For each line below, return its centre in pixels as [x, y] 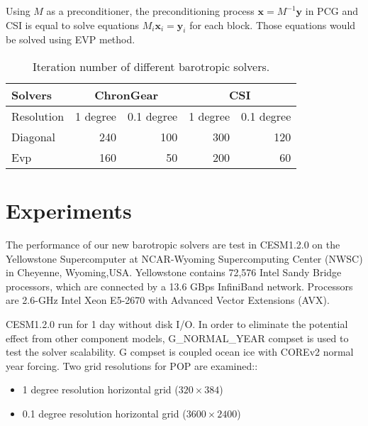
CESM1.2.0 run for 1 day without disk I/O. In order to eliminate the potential [177, 324]
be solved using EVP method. [71, 39]
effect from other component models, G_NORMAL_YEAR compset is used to [177, 338]
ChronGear [127, 94]
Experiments [69, 211]
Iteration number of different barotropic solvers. [151, 66]
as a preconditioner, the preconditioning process [150, 11]
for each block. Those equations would [273, 24]
